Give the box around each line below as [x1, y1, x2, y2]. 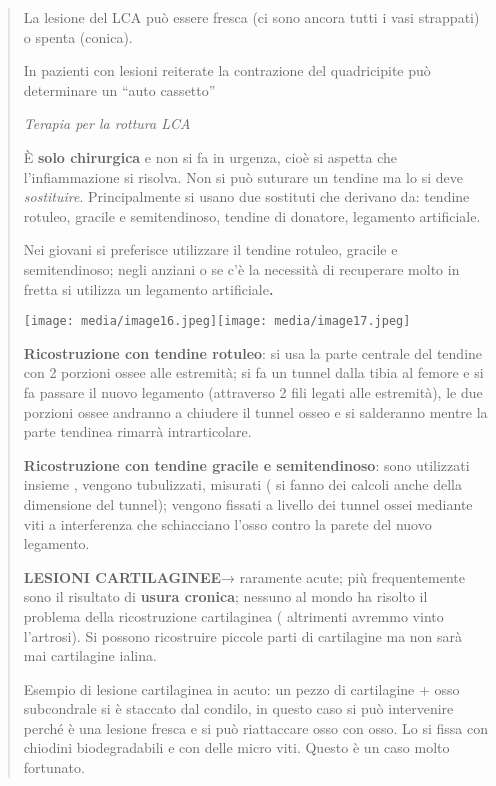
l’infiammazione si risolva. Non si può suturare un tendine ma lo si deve [23, 166, 463, 187]
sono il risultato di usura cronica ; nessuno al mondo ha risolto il [23, 586, 428, 607]
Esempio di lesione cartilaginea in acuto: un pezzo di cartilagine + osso [23, 678, 460, 699]
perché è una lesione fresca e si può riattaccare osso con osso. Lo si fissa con [23, 717, 488, 738]
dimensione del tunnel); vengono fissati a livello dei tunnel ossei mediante [23, 493, 473, 514]
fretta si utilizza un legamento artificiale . [23, 278, 274, 299]
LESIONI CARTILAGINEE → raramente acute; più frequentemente [23, 566, 465, 587]
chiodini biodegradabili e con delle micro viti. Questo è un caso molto [23, 737, 450, 758]
